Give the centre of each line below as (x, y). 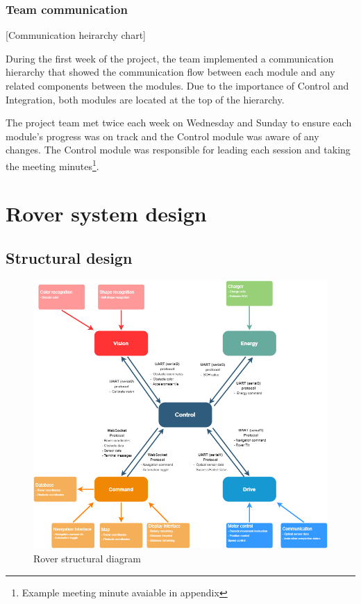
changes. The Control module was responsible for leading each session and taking (178, 150)
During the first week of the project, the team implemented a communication (170, 58)
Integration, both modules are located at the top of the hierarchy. (145, 99)
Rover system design (106, 213)
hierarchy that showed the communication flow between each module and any (170, 72)
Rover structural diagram (87, 558)
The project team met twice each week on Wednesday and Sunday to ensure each (179, 123)
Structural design (69, 257)
